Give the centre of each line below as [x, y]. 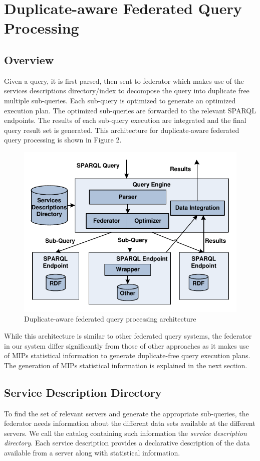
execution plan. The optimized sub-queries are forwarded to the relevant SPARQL [130, 110]
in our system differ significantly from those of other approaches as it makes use [126, 345]
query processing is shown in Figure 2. [63, 140]
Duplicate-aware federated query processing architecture [110, 319]
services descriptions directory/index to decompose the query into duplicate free [127, 91]
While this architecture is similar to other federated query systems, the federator [128, 335]
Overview [29, 59]
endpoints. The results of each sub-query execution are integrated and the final [125, 120]
